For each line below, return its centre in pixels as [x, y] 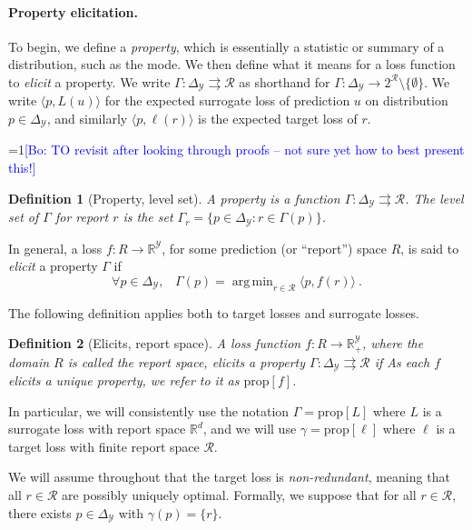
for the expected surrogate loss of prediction [227, 100]
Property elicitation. [73, 11]
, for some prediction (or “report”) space [274, 248]
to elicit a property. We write [89, 81]
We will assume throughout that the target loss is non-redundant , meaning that [229, 477]
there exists [40, 512]
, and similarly [87, 119]
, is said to [430, 248]
